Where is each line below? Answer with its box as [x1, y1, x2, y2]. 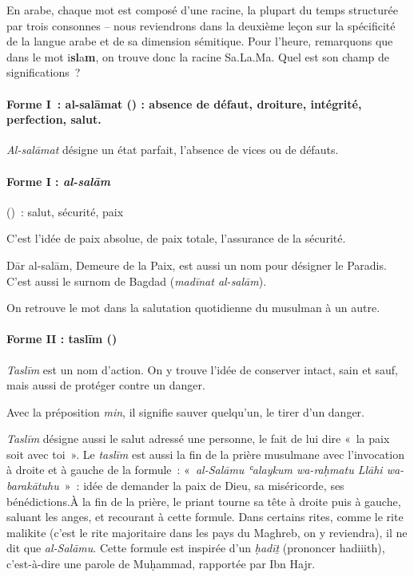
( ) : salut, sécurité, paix [6, 203, 124, 219]
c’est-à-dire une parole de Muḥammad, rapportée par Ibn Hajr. [6, 555, 316, 572]
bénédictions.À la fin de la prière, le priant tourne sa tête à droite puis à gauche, [6, 492, 401, 509]
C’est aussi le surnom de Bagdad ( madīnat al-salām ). [6, 272, 267, 289]
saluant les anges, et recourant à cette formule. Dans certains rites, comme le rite [6, 508, 404, 525]
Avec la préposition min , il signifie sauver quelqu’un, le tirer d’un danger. [6, 403, 364, 420]
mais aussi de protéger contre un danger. [6, 377, 205, 393]
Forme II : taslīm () [6, 330, 117, 347]
